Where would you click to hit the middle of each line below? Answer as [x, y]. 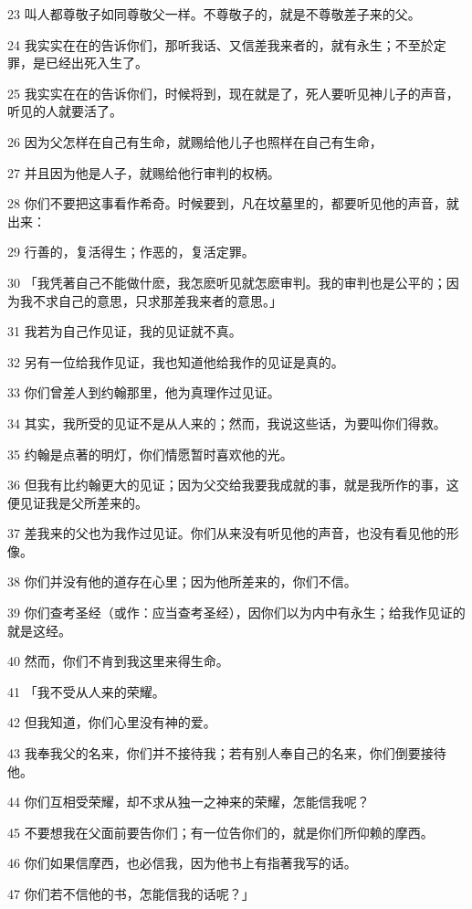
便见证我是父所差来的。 [78, 502]
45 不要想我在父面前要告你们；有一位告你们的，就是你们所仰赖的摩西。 [220, 832]
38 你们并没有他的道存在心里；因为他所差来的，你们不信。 [182, 581]
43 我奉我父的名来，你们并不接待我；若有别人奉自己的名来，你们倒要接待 [227, 753]
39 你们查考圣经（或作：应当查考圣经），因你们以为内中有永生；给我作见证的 [236, 613]
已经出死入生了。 [96, 63]
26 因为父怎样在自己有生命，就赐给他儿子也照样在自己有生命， [195, 141]
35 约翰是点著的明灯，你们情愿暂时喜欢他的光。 [150, 454]
